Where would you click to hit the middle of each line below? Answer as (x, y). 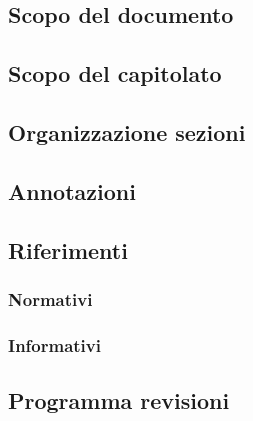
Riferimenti (68, 249)
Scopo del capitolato (115, 73)
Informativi (54, 344)
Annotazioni (72, 190)
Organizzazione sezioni (127, 131)
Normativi (50, 298)
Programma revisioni (119, 399)
